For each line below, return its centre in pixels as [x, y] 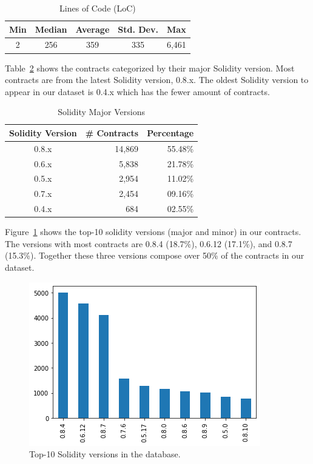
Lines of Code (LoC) [98, 8]
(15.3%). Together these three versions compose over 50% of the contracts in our [155, 255]
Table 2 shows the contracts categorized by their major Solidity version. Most [150, 68]
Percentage [170, 132]
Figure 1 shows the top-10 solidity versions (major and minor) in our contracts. [153, 232]
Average [93, 29]
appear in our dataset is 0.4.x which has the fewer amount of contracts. [137, 91]
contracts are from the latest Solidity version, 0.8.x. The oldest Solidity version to [157, 80]
